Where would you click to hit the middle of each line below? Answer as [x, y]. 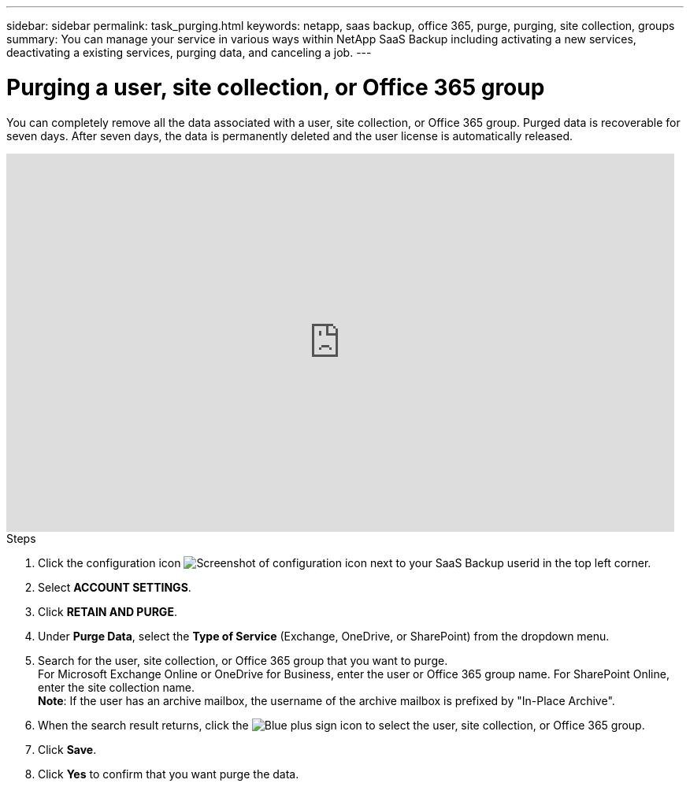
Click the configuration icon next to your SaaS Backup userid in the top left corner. [345, 562]
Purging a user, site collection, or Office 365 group [276, 87]
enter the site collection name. [117, 687]
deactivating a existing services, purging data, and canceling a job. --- [189, 52]
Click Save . [67, 749]
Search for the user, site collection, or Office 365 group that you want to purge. [243, 660]
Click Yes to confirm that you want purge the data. [169, 774]
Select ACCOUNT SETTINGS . [115, 587]
